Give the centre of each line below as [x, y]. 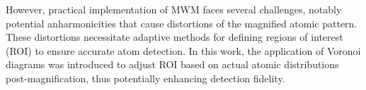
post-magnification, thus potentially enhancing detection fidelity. [145, 78]
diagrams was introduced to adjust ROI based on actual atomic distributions [172, 64]
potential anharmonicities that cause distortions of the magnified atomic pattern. [182, 23]
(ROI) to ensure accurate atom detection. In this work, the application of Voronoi [183, 50]
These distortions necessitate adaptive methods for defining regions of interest [175, 37]
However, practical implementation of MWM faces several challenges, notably [174, 9]
